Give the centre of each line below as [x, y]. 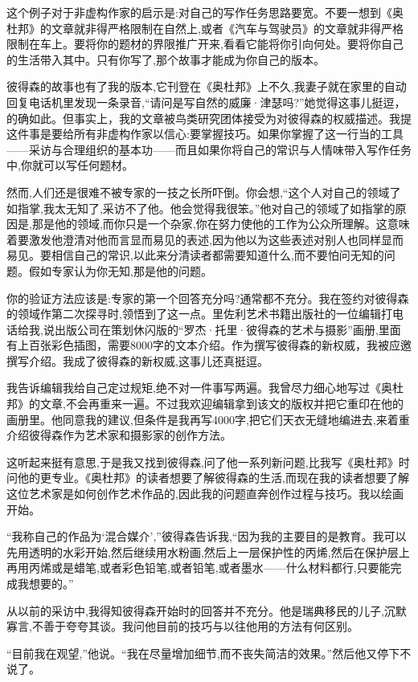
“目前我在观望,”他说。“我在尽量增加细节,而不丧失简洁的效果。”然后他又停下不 [209, 653]
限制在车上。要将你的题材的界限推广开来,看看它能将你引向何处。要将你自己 [205, 44]
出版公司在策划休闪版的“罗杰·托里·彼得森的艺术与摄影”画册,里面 [227, 329]
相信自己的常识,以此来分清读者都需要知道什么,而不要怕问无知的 [217, 255]
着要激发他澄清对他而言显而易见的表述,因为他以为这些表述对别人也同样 [194, 239]
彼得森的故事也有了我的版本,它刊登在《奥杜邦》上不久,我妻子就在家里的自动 [207, 86]
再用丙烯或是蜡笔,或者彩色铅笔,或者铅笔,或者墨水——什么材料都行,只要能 [199, 568]
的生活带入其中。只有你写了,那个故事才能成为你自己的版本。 [166, 59]
